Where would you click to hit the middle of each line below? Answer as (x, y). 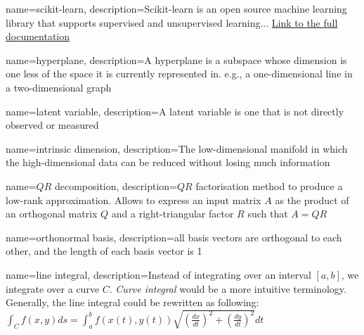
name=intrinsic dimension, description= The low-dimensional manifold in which (177, 148)
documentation (38, 36)
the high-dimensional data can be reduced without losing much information (168, 162)
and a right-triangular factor (173, 214)
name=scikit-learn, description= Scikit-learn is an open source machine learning (176, 8)
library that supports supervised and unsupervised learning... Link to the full (172, 22)
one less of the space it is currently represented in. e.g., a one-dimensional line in (179, 74)
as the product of (312, 200)
